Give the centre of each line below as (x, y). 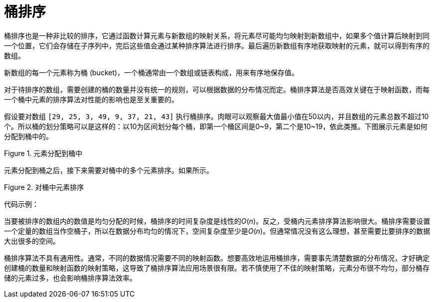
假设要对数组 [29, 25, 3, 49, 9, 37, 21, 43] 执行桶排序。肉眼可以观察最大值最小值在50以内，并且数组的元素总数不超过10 (217, 116)
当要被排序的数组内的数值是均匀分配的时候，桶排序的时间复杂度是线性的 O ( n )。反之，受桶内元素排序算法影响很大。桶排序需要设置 (217, 221)
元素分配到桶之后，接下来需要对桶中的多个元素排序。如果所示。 (109, 170)
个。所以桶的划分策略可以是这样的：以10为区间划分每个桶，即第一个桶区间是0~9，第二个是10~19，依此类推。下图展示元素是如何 (216, 126)
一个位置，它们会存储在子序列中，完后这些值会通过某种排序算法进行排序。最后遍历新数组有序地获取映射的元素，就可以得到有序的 (217, 45)
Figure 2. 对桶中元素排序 (44, 187)
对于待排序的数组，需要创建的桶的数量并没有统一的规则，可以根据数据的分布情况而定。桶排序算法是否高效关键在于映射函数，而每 (217, 89)
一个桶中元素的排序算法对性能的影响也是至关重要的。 (91, 99)
